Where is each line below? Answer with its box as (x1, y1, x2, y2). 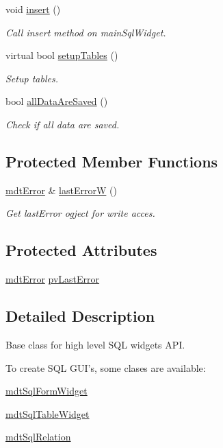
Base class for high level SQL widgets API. (5, 337, 185, 351)
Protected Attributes (5, 239, 157, 261)
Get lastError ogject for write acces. (5, 206, 155, 220)
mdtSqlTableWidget (5, 406, 90, 421)
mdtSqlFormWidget (5, 384, 88, 398)
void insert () (5, 2, 61, 16)
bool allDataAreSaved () (5, 94, 108, 108)
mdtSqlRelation (5, 429, 71, 444)
